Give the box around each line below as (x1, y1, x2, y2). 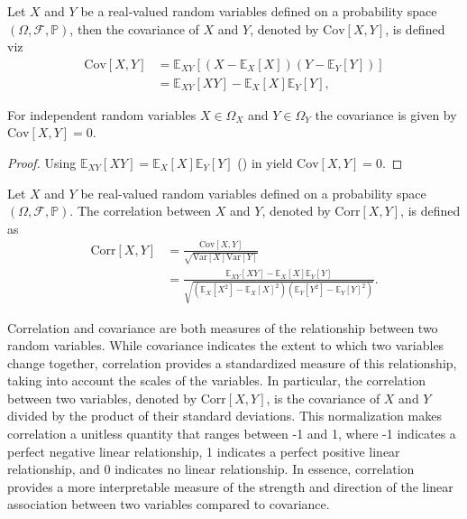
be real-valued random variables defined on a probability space (80, 183, 426, 202)
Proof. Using (7, 153, 77, 172)
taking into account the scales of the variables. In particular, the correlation (7, 371, 426, 390)
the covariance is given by (315, 105, 457, 124)
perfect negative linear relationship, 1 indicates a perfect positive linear (7, 441, 400, 460)
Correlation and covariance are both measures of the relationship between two (7, 318, 438, 337)
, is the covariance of (266, 388, 380, 407)
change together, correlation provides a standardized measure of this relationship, (7, 353, 457, 372)
